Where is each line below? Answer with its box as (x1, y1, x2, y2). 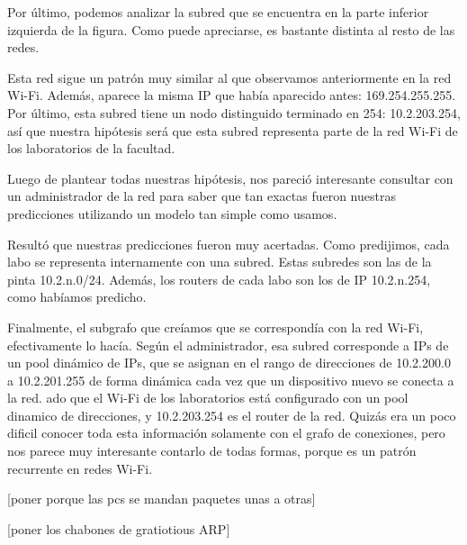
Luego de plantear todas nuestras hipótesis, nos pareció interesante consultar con (7, 168, 454, 187)
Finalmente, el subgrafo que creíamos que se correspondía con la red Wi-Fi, (7, 317, 424, 336)
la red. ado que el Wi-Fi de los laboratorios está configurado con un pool (7, 388, 409, 407)
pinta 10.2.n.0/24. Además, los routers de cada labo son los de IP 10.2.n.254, (7, 269, 431, 288)
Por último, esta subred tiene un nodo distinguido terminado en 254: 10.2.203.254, (7, 103, 461, 122)
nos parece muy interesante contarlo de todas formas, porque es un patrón (7, 441, 417, 460)
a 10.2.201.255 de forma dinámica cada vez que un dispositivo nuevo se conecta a (7, 370, 454, 389)
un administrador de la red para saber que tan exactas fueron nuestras (7, 186, 396, 205)
